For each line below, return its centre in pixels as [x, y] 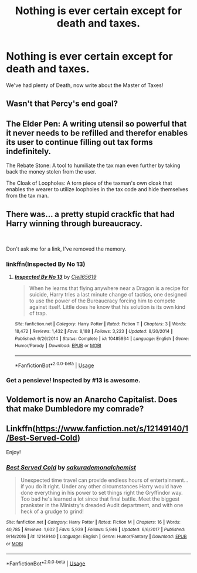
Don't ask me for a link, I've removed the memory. [66, 249]
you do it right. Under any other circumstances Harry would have [104, 486]
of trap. [38, 314]
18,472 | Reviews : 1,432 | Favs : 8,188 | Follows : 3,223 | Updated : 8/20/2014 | [94, 331]
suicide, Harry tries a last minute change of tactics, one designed [108, 295]
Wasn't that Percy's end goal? [62, 104]
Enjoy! [14, 452]
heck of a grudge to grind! [52, 511]
